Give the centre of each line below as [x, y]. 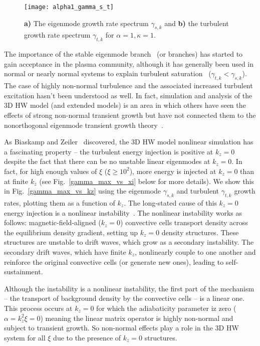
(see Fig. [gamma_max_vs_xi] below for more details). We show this [147, 181]
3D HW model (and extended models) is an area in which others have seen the [125, 105]
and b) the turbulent [197, 23]
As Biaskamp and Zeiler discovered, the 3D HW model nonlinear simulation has [129, 142]
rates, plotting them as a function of [60, 202]
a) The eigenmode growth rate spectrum [86, 23]
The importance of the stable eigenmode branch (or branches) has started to [123, 54]
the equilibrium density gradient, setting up [71, 232]
